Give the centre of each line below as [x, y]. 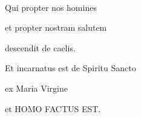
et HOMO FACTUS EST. [53, 108]
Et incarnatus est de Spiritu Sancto [70, 68]
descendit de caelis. [40, 47]
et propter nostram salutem [56, 27]
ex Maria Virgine [36, 88]
